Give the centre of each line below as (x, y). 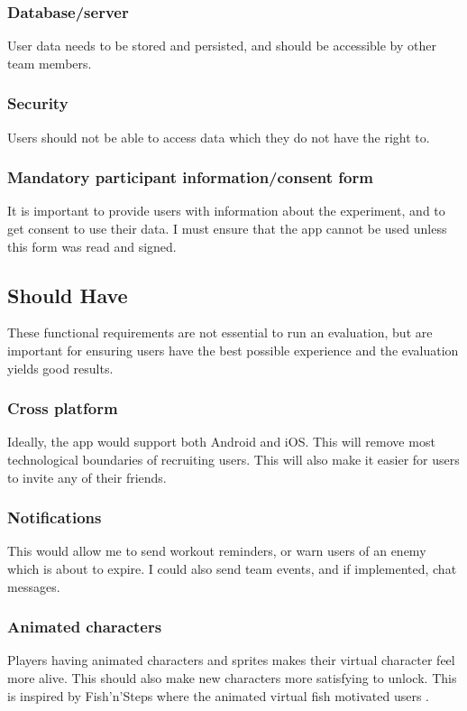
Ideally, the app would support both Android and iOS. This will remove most (221, 442)
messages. (34, 586)
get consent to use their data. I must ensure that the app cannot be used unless (227, 229)
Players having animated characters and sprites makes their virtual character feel (231, 660)
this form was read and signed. (92, 246)
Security (38, 103)
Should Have (68, 295)
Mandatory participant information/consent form (190, 177)
